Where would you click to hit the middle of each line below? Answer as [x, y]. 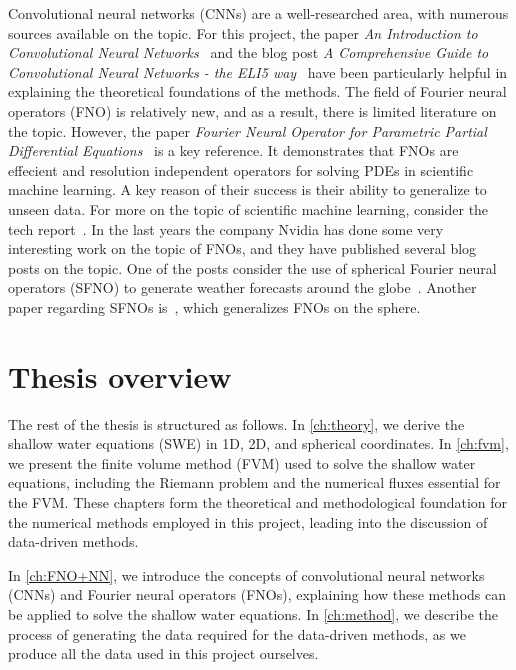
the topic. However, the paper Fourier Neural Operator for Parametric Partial [247, 130]
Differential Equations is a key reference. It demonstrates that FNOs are [233, 150]
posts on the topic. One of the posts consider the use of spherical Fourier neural [252, 267]
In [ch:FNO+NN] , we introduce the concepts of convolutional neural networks [246, 574]
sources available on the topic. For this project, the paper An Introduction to [243, 32]
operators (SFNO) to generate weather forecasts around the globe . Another [242, 287]
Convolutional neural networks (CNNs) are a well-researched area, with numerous [258, 13]
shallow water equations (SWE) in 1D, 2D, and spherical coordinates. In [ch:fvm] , [258, 443]
